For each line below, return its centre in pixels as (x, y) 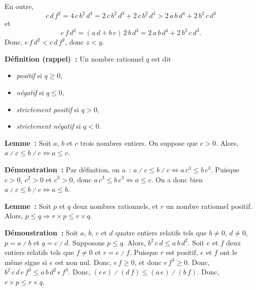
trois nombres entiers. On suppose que (139, 142)
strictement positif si (48, 109)
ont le (229, 252)
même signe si (26, 262)
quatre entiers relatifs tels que (161, 232)
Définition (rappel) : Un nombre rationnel (74, 58)
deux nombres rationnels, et (116, 206)
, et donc (148, 262)
